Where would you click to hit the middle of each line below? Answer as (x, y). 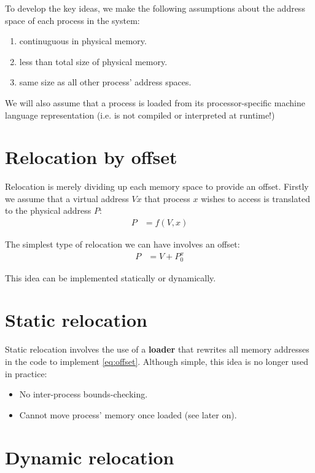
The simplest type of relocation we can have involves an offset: (122, 244)
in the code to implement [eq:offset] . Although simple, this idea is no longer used (157, 361)
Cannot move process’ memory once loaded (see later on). (128, 414)
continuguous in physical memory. (83, 41)
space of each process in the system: (72, 20)
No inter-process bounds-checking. (84, 394)
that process (167, 198)
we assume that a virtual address (67, 198)
